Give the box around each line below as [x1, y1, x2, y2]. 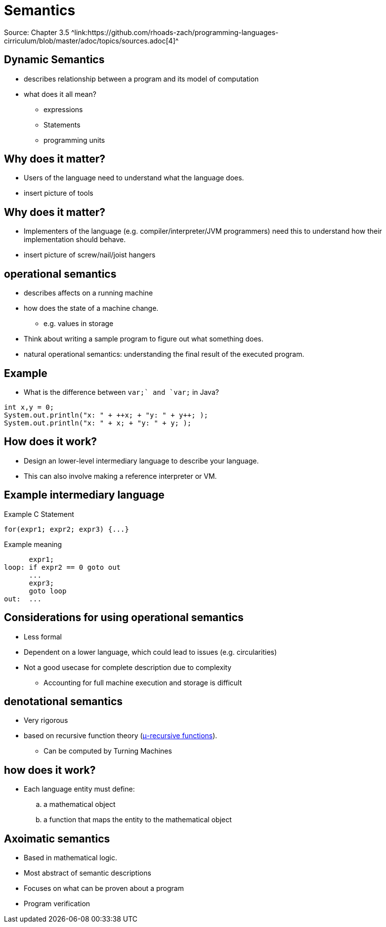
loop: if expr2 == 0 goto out [4, 563, 121, 571]
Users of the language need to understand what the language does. [24, 173, 244, 182]
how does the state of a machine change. [24, 304, 159, 313]
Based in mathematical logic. [24, 853, 118, 862]
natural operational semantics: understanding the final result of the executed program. [24, 350, 304, 359]
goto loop [29, 587, 67, 595]
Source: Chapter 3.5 [4, 28, 70, 37]
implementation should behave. [24, 235, 126, 244]
